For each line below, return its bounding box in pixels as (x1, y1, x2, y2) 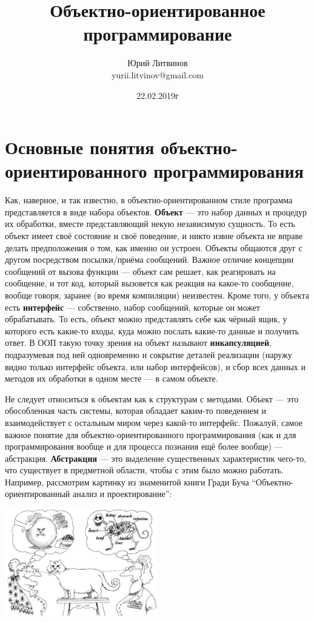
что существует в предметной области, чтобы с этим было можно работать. (5, 464, 284, 476)
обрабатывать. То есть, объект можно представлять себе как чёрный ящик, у (5, 313, 287, 325)
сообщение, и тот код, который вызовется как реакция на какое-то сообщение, (5, 277, 294, 289)
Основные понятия (5, 135, 155, 160)
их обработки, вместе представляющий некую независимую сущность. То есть (5, 217, 295, 230)
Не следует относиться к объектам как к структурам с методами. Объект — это (5, 392, 299, 405)
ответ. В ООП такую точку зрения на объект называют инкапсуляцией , (5, 336, 272, 349)
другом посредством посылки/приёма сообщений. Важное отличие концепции (5, 253, 294, 266)
